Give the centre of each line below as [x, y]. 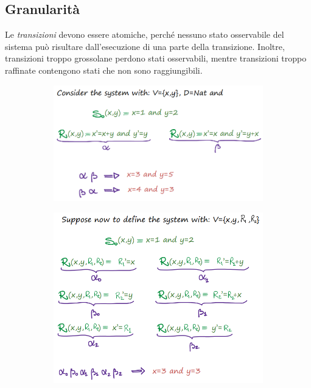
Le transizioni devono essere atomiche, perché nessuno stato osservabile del [145, 34]
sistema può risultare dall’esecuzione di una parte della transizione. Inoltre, [145, 46]
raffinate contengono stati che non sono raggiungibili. [104, 70]
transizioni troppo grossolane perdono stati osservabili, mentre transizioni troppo [156, 58]
